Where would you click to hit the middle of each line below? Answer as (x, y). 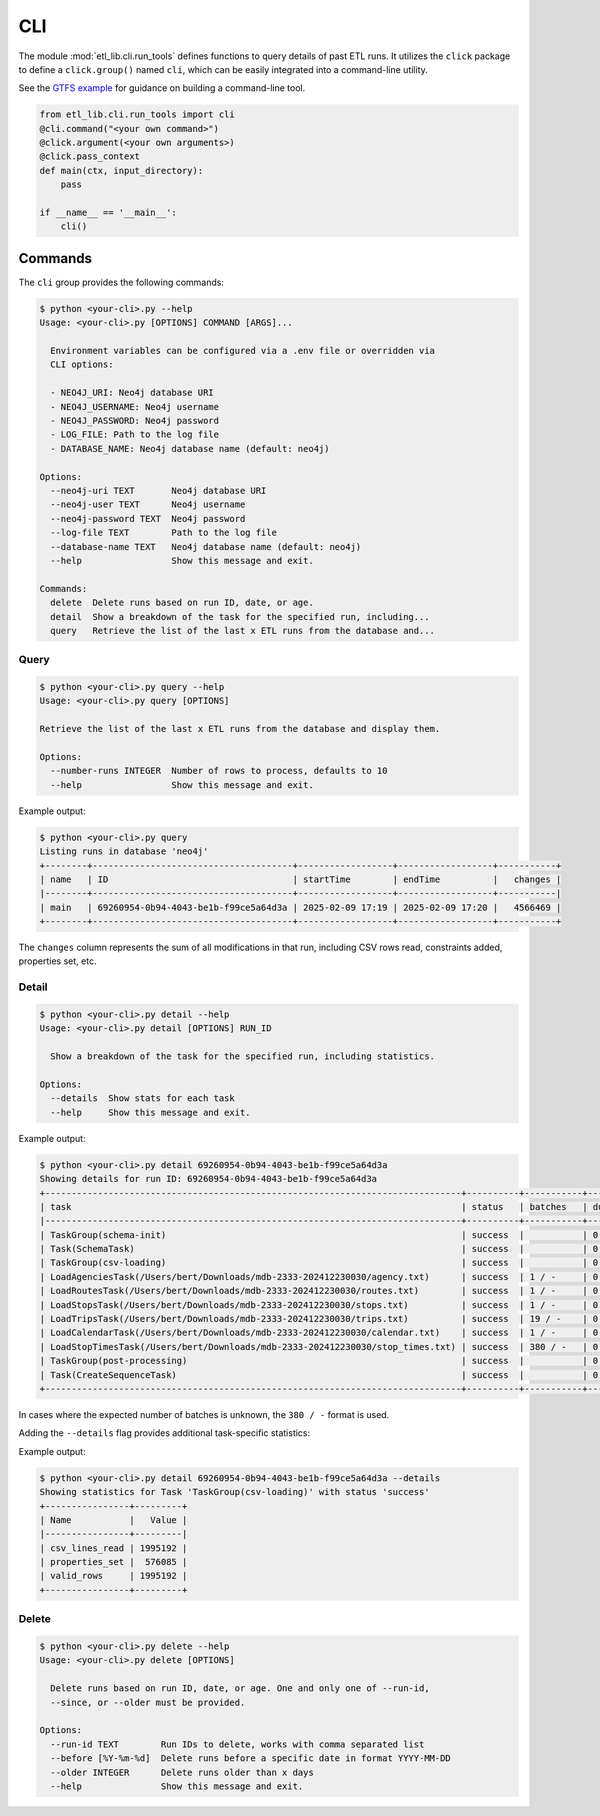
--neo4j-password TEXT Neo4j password (148, 518)
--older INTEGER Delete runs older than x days (182, 1772)
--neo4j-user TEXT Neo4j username (148, 504)
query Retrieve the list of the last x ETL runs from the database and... (242, 630)
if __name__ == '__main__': (108, 213)
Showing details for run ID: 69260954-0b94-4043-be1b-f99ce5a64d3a (208, 1179)
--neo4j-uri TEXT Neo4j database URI (158, 490)
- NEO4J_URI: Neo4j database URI (132, 393)
